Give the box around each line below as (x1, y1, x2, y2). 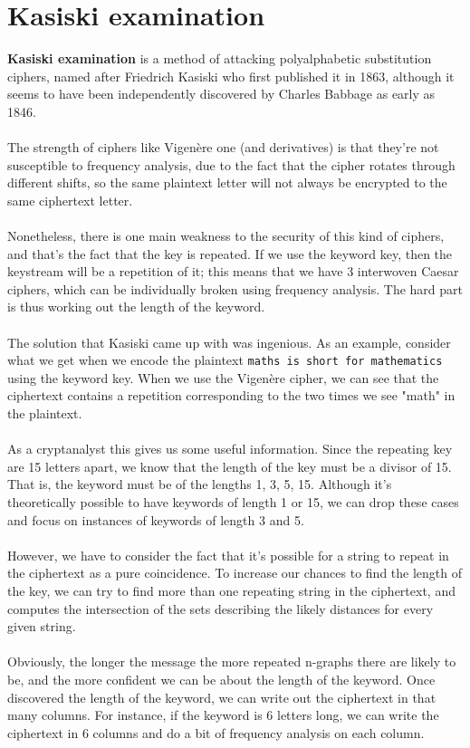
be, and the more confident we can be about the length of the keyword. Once (7, 669, 436, 688)
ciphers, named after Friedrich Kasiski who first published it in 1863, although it (7, 66, 455, 85)
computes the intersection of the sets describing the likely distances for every (7, 599, 434, 618)
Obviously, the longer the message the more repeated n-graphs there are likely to (7, 652, 456, 671)
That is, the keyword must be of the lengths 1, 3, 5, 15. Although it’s (7, 475, 392, 494)
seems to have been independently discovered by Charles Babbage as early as (7, 84, 436, 103)
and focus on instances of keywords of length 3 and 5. (7, 510, 304, 529)
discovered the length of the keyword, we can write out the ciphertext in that (7, 687, 436, 706)
